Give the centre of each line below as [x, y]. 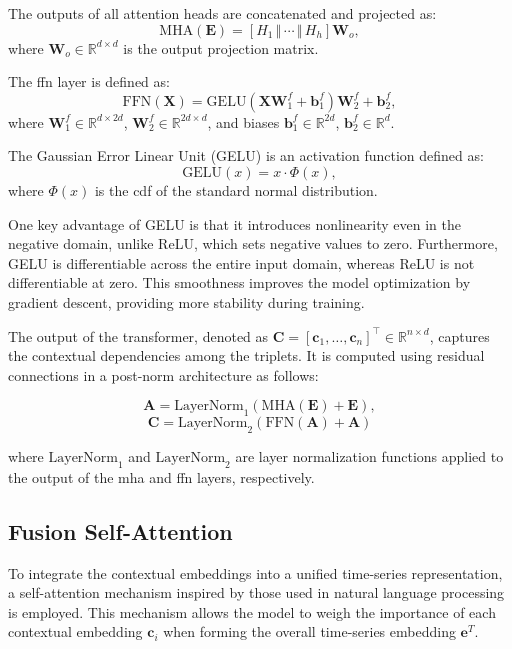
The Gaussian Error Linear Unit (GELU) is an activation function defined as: [246, 155]
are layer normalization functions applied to [369, 455]
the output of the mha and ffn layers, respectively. [161, 476]
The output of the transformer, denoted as [138, 335]
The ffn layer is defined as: [89, 81]
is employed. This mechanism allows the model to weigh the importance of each [252, 611]
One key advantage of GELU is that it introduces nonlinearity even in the [235, 223]
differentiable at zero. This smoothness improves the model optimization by [239, 282]
